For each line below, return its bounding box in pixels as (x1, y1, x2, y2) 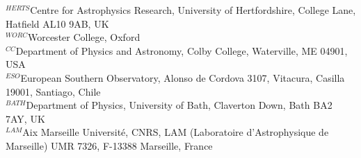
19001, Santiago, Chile (6, 84, 101, 98)
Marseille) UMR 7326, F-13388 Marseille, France (6, 138, 213, 152)
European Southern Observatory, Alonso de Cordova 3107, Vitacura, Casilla (20, 70, 345, 85)
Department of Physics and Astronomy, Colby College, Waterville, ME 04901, (15, 43, 348, 58)
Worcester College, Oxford (27, 30, 141, 44)
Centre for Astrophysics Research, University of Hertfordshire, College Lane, (30, 3, 356, 17)
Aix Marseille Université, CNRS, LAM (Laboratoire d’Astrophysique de (22, 125, 329, 139)
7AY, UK (6, 111, 45, 125)
